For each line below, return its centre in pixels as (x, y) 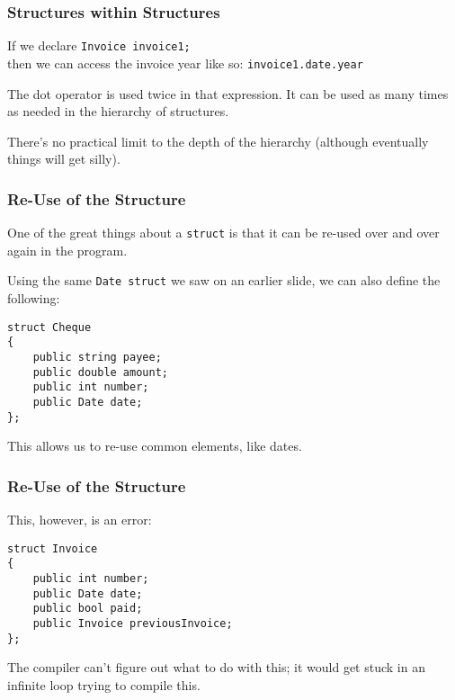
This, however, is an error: (80, 520)
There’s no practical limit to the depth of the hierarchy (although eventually (218, 141)
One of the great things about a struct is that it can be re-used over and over (223, 233)
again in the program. (67, 250)
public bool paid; (88, 609)
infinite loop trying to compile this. (104, 684)
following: (34, 298)
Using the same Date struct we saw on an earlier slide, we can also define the (224, 280)
